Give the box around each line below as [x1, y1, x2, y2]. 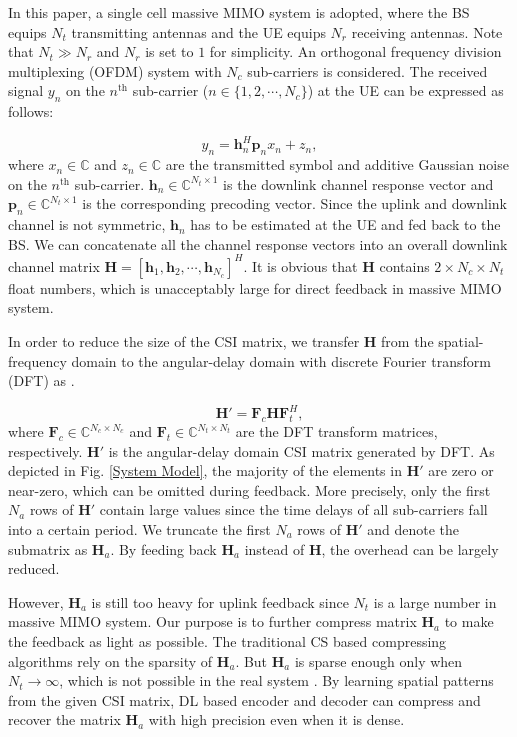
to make [444, 611, 494, 632]
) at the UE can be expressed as [307, 80, 504, 101]
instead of [244, 538, 305, 559]
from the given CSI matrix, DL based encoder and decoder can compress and [8, 689, 481, 710]
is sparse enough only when [294, 650, 463, 671]
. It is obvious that [243, 255, 358, 276]
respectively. [8, 440, 83, 461]
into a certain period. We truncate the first [8, 518, 271, 539]
